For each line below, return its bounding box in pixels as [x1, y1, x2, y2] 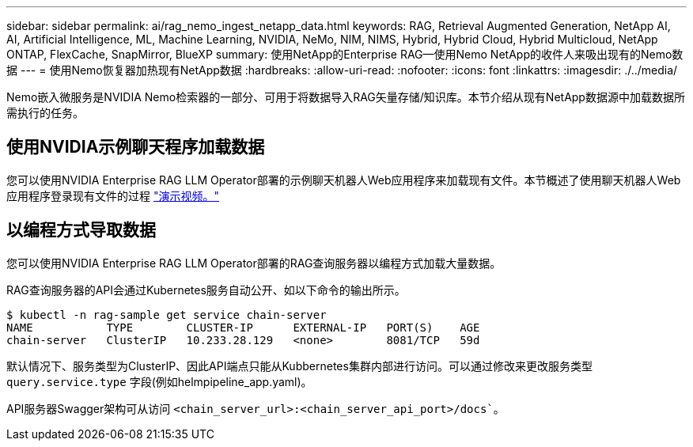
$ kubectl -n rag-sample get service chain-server [6, 308, 327, 321]
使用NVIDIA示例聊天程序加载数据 [6, 137, 265, 157]
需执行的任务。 [6, 106, 84, 119]
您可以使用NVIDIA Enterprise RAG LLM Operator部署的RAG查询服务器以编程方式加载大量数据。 [6, 256, 502, 270]
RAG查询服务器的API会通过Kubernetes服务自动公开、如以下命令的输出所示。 [6, 282, 406, 297]
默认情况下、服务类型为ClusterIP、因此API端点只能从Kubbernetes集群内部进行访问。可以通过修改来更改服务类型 [6, 358, 593, 373]
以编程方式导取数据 [6, 220, 156, 241]
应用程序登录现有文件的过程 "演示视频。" [6, 188, 219, 203]
